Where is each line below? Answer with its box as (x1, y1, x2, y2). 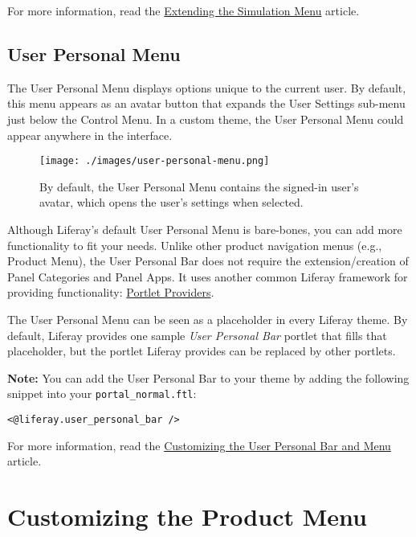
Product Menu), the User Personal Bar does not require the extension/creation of (7, 252, 409, 269)
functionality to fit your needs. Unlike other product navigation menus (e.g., (7, 236, 382, 253)
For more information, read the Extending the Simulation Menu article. (7, 2, 360, 18)
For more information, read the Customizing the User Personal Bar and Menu (7, 437, 391, 453)
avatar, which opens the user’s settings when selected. (39, 194, 304, 211)
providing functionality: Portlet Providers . (7, 284, 214, 301)
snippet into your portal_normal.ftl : (7, 385, 197, 402)
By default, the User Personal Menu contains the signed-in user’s (39, 178, 359, 195)
